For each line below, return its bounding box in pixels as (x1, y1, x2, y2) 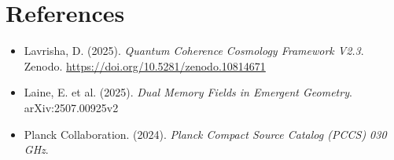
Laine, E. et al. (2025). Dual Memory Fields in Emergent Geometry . (24, 84, 352, 100)
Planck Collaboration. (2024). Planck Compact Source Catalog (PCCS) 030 (24, 125, 387, 142)
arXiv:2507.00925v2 (24, 99, 119, 115)
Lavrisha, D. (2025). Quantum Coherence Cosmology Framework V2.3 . (24, 42, 364, 59)
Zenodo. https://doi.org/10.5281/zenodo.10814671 (24, 57, 266, 74)
